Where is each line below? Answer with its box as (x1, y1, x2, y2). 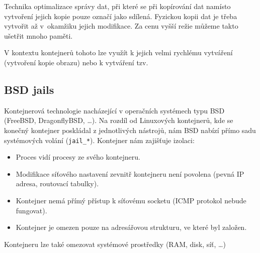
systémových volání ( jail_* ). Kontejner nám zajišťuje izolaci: (4, 135, 195, 145)
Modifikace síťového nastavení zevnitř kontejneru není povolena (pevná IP (16, 168, 244, 179)
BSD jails (4, 81, 54, 97)
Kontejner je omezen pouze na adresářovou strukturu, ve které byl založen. (16, 222, 247, 232)
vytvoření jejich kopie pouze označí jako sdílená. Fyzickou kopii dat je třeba (4, 11, 237, 21)
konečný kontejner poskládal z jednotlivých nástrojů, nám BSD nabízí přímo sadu (4, 124, 256, 135)
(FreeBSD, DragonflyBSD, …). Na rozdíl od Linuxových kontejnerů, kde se (4, 115, 233, 125)
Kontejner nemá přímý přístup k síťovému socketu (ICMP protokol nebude (16, 195, 246, 205)
